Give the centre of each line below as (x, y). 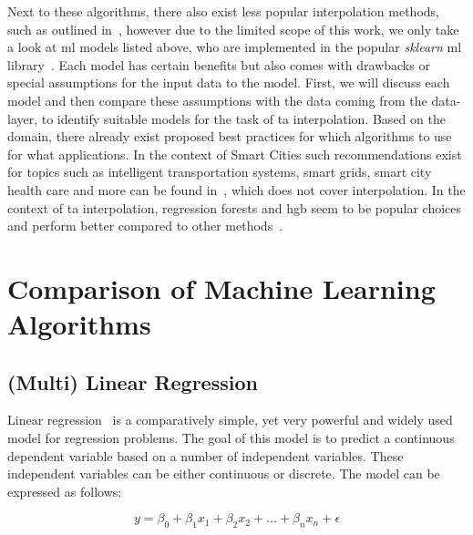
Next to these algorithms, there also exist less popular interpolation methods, (223, 11)
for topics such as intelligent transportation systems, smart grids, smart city (220, 172)
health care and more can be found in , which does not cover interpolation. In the (236, 189)
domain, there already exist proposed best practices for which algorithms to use (230, 136)
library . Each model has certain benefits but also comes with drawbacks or (219, 64)
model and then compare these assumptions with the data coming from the (217, 100)
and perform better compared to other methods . (145, 226)
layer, (23, 118)
